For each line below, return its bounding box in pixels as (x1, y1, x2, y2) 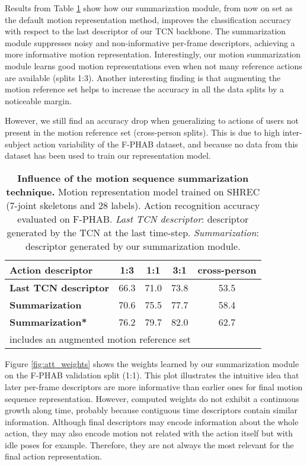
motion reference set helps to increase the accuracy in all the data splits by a (5, 83, 284, 95)
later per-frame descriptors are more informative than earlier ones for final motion (5, 380, 303, 393)
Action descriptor (9, 262, 93, 277)
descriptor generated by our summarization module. (25, 239, 241, 253)
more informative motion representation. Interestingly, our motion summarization (5, 48, 301, 60)
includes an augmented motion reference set (9, 332, 191, 346)
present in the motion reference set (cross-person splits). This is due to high (5, 126, 280, 138)
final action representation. (5, 450, 102, 462)
